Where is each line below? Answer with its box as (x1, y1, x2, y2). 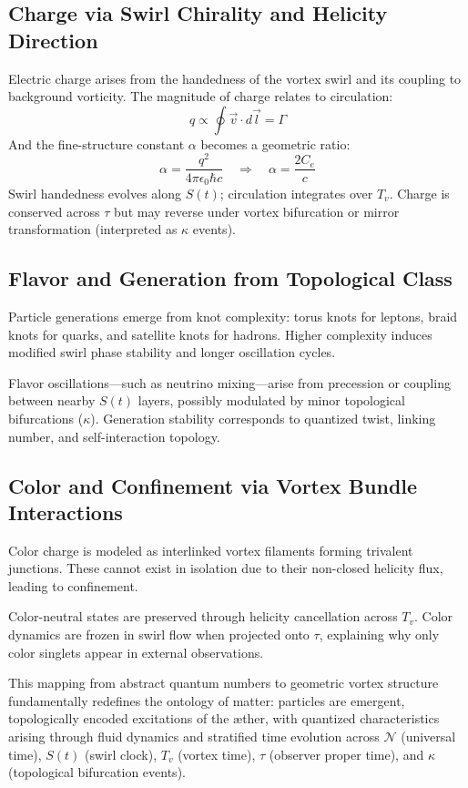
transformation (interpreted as (8, 220, 178, 239)
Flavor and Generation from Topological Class (8, 264, 453, 292)
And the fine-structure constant (8, 134, 185, 153)
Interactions (8, 497, 123, 526)
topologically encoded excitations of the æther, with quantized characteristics (8, 709, 440, 728)
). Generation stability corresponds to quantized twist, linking (90, 408, 436, 427)
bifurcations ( (8, 408, 84, 427)
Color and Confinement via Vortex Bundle (8, 471, 418, 499)
